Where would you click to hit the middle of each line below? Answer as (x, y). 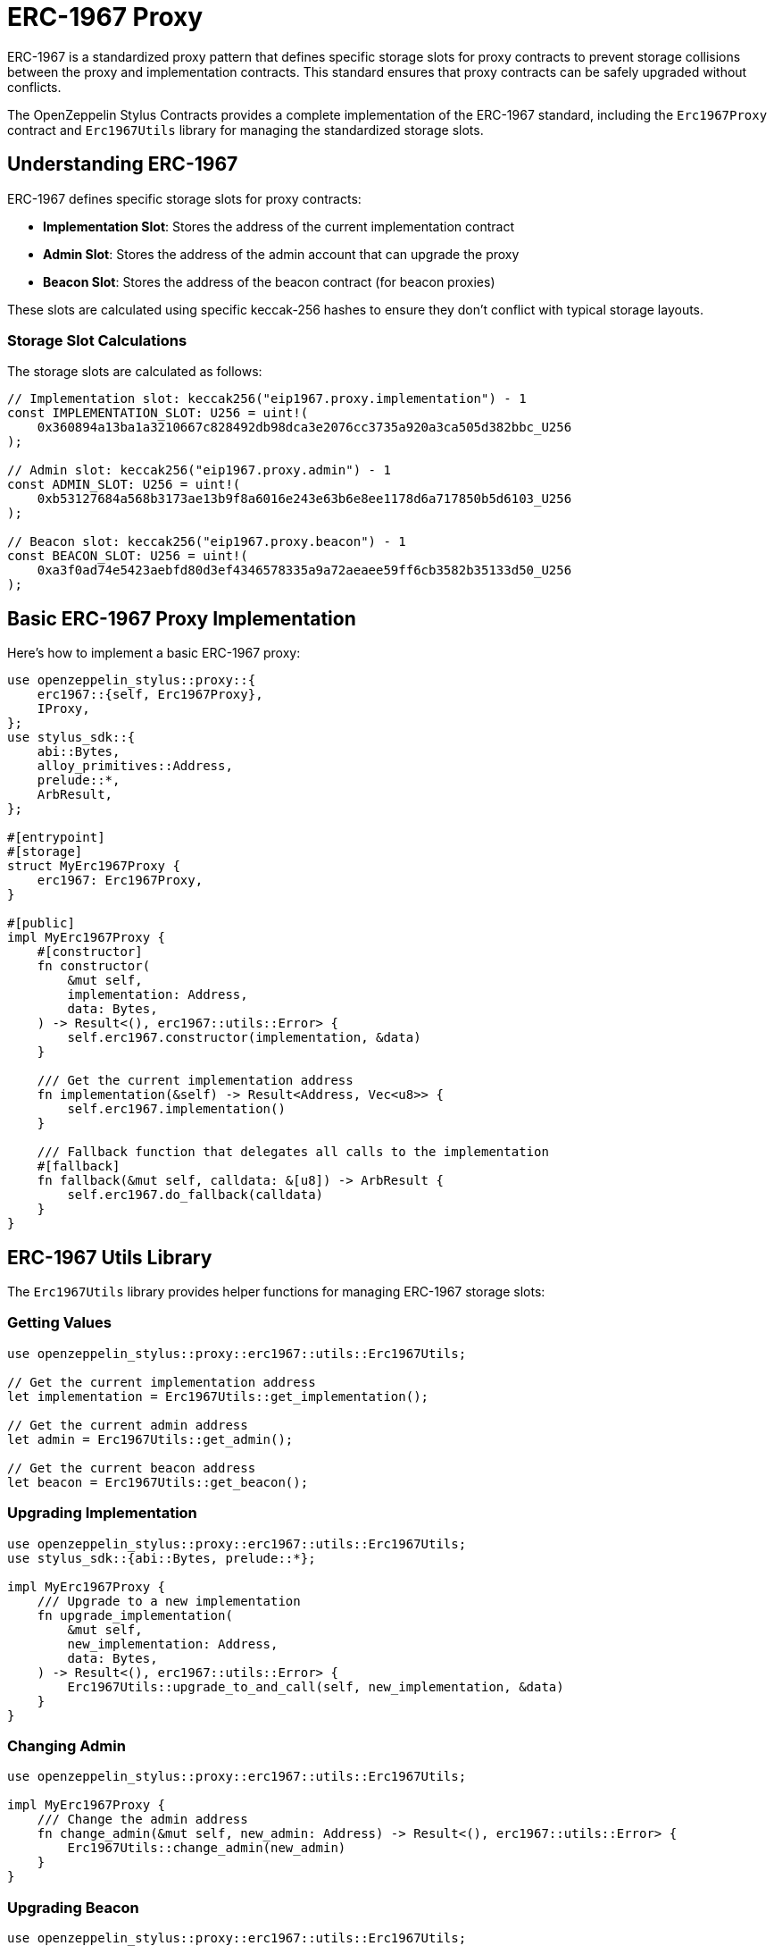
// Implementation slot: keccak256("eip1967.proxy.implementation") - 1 (267, 399)
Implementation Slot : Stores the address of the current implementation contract (279, 226)
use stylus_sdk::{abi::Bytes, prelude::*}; (162, 1558)
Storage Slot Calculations (97, 340)
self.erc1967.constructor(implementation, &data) (244, 1038)
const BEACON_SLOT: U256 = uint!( (128, 556)
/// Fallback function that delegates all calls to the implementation (293, 1152)
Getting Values (59, 1323)
